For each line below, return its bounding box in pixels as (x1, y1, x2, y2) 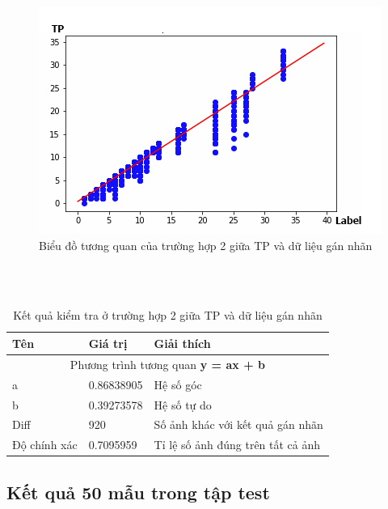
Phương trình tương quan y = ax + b (70, 355, 265, 372)
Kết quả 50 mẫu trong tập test (6, 479, 270, 504)
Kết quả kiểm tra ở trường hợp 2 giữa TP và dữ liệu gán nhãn (13, 307, 323, 324)
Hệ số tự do (154, 396, 212, 413)
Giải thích (154, 334, 211, 351)
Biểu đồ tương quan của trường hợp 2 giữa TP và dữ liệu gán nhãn (39, 236, 373, 253)
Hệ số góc (154, 375, 202, 392)
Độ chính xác (12, 436, 78, 453)
